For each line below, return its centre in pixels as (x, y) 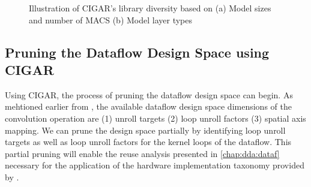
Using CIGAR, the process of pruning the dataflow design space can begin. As (149, 94)
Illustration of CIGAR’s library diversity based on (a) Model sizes (150, 8)
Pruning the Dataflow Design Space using (137, 52)
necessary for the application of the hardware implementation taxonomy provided (155, 165)
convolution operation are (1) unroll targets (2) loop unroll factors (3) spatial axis (155, 118)
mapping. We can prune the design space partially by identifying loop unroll (145, 130)
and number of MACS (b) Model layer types (111, 19)
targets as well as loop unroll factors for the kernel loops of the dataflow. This (148, 142)
